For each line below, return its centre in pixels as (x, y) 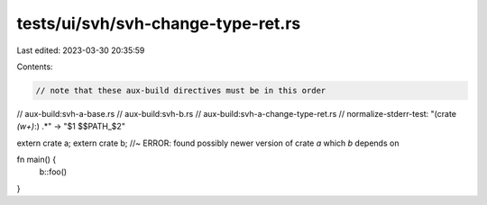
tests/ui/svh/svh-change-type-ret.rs (159, 23)
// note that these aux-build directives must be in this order (181, 90)
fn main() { (37, 160)
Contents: (35, 67)
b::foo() (53, 172)
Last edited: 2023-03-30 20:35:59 (81, 50)
